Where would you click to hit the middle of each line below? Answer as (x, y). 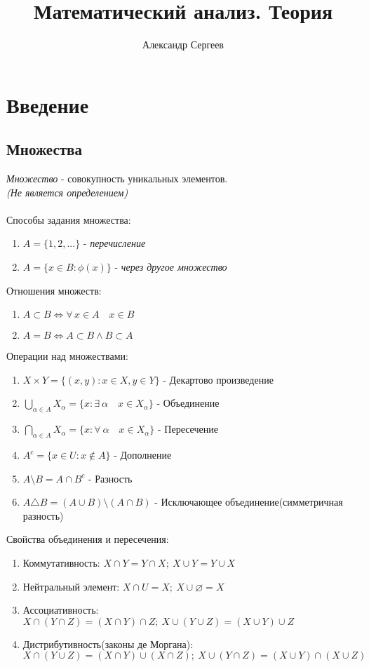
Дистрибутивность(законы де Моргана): (108, 644)
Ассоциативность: (61, 610)
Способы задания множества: (69, 219)
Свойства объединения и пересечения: (88, 539)
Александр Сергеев (183, 45)
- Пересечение (188, 429)
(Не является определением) (67, 192)
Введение (48, 104)
